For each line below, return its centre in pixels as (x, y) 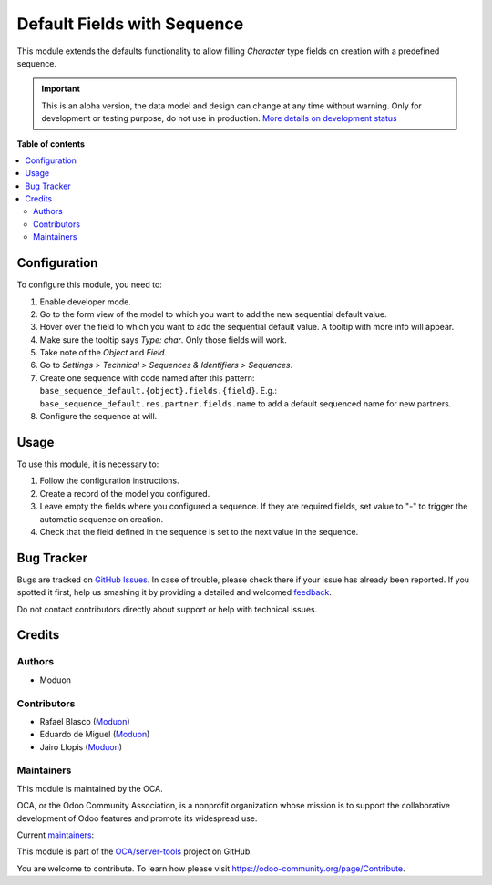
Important (61, 89)
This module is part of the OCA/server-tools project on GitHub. (134, 851)
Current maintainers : (56, 835)
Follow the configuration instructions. (109, 481)
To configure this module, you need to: (90, 285)
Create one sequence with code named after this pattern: (147, 377)
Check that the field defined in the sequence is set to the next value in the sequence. (199, 531)
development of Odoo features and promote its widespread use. (137, 818)
